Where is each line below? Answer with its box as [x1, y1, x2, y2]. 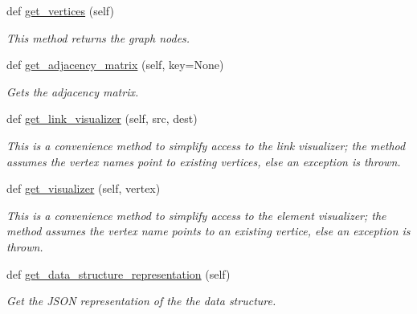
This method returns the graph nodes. [6, 29, 190, 46]
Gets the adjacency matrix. [6, 83, 139, 100]
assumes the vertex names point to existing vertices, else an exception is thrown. [6, 153, 401, 169]
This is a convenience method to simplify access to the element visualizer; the [6, 206, 386, 223]
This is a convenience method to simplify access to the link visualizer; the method [6, 137, 406, 153]
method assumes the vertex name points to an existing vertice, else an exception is [6, 222, 411, 239]
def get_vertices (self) [6, 2, 114, 18]
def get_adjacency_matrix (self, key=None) [6, 56, 224, 73]
